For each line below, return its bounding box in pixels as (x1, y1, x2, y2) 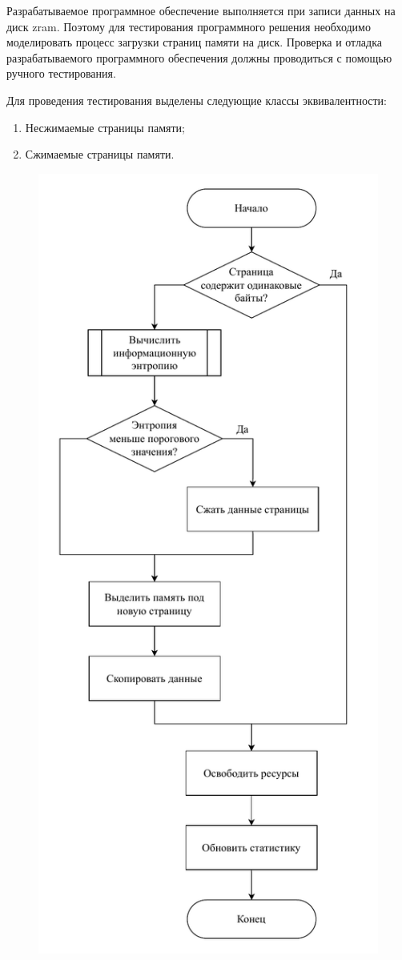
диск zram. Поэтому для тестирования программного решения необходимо (6, 18, 371, 34)
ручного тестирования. (6, 65, 116, 82)
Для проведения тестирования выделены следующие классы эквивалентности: (6, 91, 387, 108)
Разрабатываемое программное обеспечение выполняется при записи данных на (6, 2, 396, 18)
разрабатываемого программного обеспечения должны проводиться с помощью (6, 49, 392, 66)
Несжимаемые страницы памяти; (25, 118, 185, 135)
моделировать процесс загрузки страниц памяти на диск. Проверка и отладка (6, 34, 383, 50)
